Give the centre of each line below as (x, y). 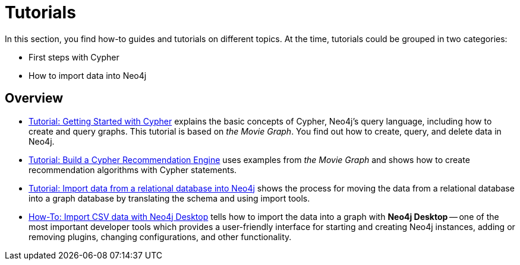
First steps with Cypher (74, 57)
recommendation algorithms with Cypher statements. (133, 170)
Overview (34, 98)
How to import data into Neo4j (88, 75)
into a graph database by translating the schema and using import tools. (169, 198)
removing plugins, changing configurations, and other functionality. (160, 237)
